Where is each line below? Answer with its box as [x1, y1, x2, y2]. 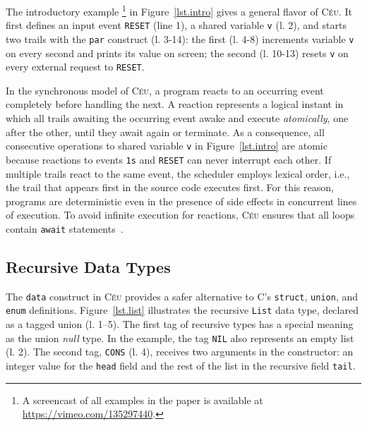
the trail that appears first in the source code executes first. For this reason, [6, 180, 334, 195]
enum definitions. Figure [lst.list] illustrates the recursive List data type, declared [6, 303, 359, 317]
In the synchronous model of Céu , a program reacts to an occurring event [6, 83, 324, 97]
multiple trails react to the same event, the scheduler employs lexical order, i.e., [6, 166, 350, 181]
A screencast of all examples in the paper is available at [22, 392, 263, 407]
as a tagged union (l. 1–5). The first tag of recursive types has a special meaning [6, 317, 354, 331]
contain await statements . [6, 221, 124, 236]
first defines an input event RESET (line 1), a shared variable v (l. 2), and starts [6, 18, 347, 32]
